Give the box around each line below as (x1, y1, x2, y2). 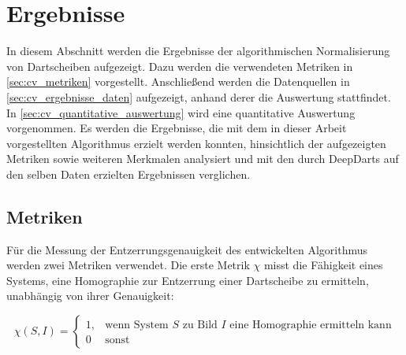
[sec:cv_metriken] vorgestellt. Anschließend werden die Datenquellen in (6, 73, 350, 90)
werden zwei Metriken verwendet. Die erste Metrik (6, 257, 250, 273)
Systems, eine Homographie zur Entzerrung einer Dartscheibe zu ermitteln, (6, 272, 369, 288)
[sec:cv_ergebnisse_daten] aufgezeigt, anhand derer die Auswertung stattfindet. (6, 88, 391, 105)
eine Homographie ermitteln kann (229, 320, 392, 331)
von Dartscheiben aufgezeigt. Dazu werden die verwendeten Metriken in (6, 57, 353, 74)
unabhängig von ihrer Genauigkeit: (6, 287, 174, 304)
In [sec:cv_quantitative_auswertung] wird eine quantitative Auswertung (6, 104, 356, 120)
